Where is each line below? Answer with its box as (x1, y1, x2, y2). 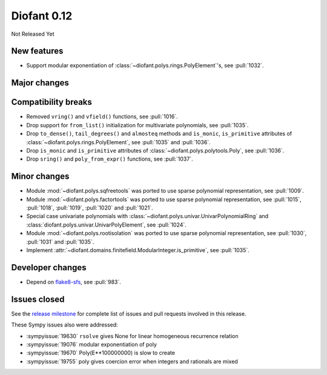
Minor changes (11, 171, 70, 182)
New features (11, 46, 64, 56)
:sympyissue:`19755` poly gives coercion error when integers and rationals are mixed (26, 357, 239, 365)
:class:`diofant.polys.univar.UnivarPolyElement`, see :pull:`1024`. (26, 221, 187, 228)
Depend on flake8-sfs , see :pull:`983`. (26, 278, 121, 285)
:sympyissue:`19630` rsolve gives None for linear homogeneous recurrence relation (26, 332, 239, 339)
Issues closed (11, 294, 65, 304)
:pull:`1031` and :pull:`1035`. (26, 238, 94, 245)
